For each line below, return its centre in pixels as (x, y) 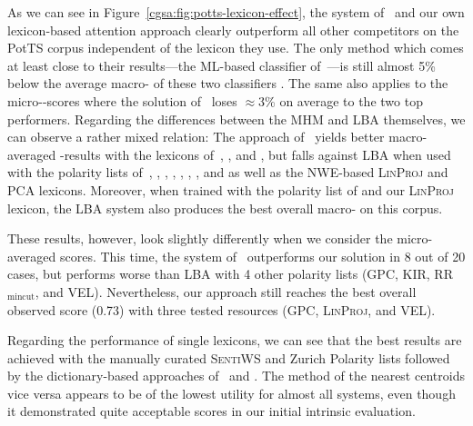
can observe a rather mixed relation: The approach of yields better (196, 137)
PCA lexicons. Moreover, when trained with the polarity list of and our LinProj (231, 189)
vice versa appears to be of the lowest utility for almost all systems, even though (231, 393)
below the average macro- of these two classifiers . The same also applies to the (228, 83)
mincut (21, 297)
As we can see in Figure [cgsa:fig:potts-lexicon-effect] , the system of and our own (236, 12)
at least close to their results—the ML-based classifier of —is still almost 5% (221, 65)
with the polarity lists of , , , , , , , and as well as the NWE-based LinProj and (228, 172)
